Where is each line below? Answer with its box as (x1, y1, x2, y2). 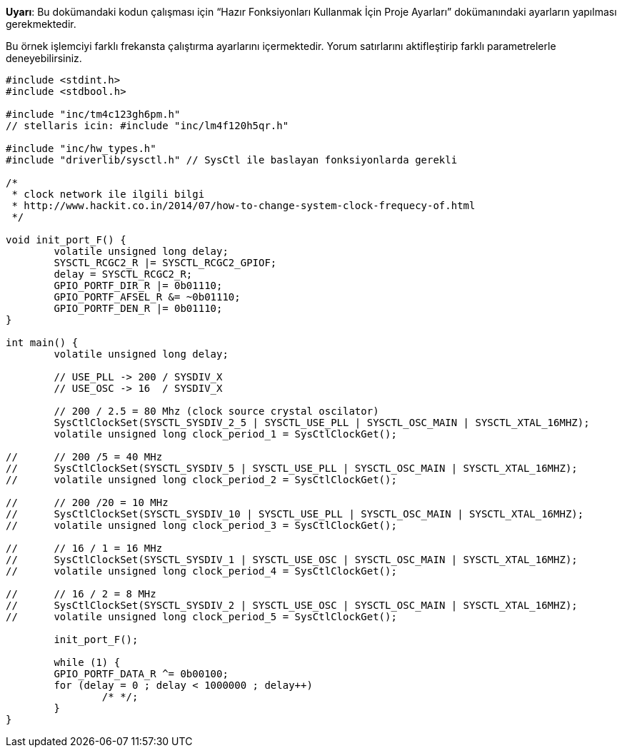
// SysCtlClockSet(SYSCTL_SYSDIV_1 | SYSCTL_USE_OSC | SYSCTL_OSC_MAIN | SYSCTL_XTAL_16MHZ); (6, 554, 578, 565)
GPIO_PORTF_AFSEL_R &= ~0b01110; (54, 291, 241, 303)
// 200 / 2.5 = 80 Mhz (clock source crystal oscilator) (54, 405, 379, 417)
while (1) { (54, 657, 121, 668)
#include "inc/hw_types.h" (6, 143, 156, 154)
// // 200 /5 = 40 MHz (6, 451, 163, 463)
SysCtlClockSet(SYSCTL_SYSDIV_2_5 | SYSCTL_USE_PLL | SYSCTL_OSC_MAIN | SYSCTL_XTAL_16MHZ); (54, 417, 590, 428)
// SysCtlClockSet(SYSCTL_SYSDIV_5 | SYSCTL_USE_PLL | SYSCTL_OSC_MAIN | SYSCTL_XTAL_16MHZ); (6, 463, 578, 474)
